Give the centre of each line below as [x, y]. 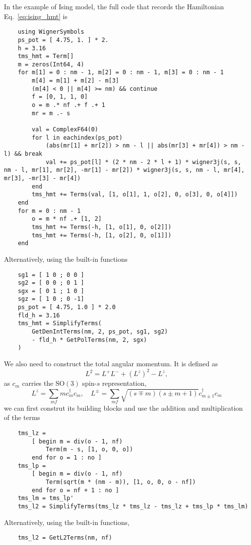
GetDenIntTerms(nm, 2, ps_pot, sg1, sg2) [100, 332]
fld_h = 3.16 [39, 315]
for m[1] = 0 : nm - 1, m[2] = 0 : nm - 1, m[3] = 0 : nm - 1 [121, 73]
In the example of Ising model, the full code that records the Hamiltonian [114, 6]
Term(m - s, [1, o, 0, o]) [89, 450]
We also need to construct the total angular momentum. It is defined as [111, 364]
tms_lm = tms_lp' [46, 498]
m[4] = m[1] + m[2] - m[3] [76, 81]
